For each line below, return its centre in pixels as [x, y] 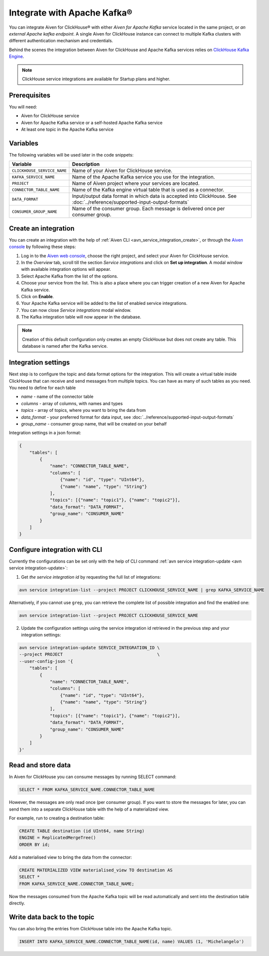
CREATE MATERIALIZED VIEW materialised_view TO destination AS [96, 870]
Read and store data [40, 765]
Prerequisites [30, 95]
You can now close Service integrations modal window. [76, 310]
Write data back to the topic [52, 917]
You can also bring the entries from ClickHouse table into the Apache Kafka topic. [91, 928]
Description [86, 164]
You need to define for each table [42, 388]
